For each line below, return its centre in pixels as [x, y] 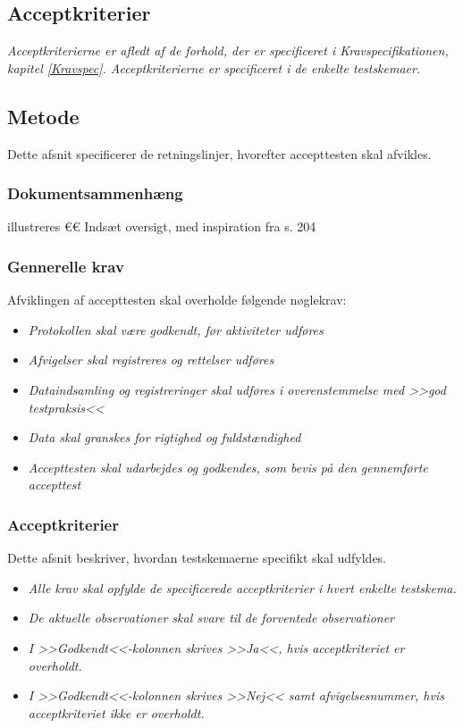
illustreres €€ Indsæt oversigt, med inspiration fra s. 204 [162, 226]
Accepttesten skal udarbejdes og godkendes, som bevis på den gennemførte [228, 467]
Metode [43, 116]
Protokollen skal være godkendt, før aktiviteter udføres [176, 329]
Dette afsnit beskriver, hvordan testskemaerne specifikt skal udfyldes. [197, 558]
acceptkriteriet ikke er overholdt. [116, 712]
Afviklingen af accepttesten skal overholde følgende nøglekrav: [177, 300]
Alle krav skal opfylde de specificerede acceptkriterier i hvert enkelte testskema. [242, 587]
